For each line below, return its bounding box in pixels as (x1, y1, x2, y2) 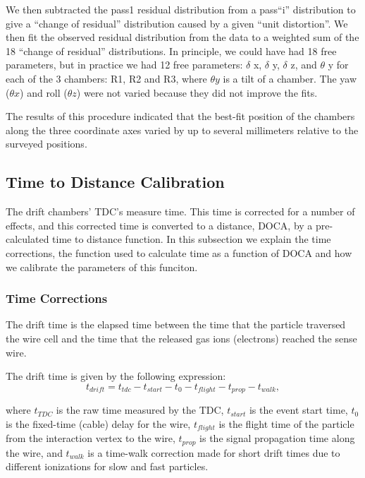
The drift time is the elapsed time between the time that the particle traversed (6, 317, 346, 332)
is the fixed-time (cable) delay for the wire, (6, 416, 191, 431)
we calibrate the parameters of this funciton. (6, 259, 198, 274)
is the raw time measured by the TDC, (56, 402, 224, 417)
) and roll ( (20, 85, 68, 100)
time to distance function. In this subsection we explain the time (52, 232, 331, 246)
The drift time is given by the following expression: (6, 369, 226, 383)
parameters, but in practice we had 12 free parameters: (6, 57, 243, 72)
